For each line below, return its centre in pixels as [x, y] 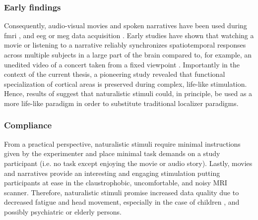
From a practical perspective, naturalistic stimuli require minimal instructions [122, 143]
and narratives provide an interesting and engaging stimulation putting [112, 173]
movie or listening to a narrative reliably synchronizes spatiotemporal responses [125, 45]
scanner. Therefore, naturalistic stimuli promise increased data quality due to [122, 192]
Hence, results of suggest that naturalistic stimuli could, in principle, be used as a [128, 93]
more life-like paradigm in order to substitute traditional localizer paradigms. [121, 103]
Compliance [28, 125]
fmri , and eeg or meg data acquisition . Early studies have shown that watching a [129, 35]
